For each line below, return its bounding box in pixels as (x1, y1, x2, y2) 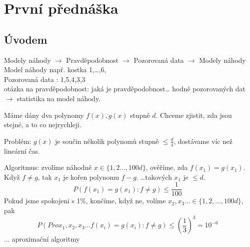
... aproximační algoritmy (4, 234, 80, 244)
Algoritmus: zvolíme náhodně (4, 162, 92, 172)
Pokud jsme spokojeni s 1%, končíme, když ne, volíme (4, 195, 166, 206)
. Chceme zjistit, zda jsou (156, 110, 232, 120)
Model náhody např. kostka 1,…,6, (4, 64, 107, 75)
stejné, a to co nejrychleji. (4, 119, 82, 130)
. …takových (136, 171, 172, 182)
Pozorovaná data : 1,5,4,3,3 (4, 74, 85, 84)
